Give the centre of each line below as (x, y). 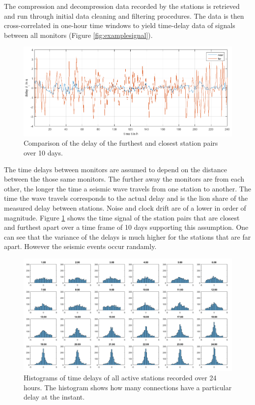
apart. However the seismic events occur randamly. (80, 246)
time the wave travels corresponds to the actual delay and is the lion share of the (126, 198)
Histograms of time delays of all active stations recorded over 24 (120, 378)
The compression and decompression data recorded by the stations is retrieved (122, 6)
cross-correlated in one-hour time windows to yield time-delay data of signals (120, 25)
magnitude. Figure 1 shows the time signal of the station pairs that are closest (122, 217)
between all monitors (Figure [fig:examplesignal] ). (78, 35)
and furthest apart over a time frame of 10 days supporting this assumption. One (126, 227)
